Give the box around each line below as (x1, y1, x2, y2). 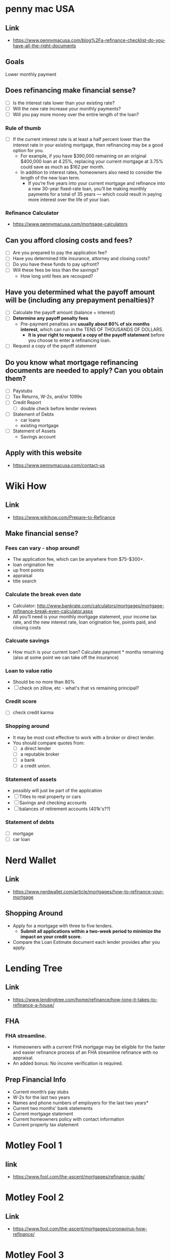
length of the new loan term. (20, 175, 80, 181)
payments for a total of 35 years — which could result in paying (28, 191, 162, 197)
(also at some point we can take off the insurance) (12, 654, 119, 661)
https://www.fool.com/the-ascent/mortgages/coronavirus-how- (12, 1226, 147, 1232)
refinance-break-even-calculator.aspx (12, 608, 93, 614)
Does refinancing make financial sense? (5, 86, 136, 95)
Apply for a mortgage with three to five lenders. (12, 922, 113, 928)
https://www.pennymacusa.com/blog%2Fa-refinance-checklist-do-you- (12, 37, 165, 43)
